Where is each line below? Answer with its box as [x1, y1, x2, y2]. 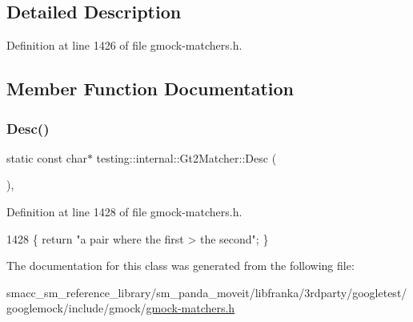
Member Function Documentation [6, 76, 295, 101]
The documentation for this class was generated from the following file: [6, 257, 355, 274]
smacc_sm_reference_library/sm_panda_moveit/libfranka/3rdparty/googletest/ [6, 284, 407, 300]
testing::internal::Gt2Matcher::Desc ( [96, 149, 277, 166]
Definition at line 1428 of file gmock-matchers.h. [6, 203, 243, 219]
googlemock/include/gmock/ [6, 300, 146, 316]
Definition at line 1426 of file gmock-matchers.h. [6, 37, 243, 54]
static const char [6, 149, 87, 166]
